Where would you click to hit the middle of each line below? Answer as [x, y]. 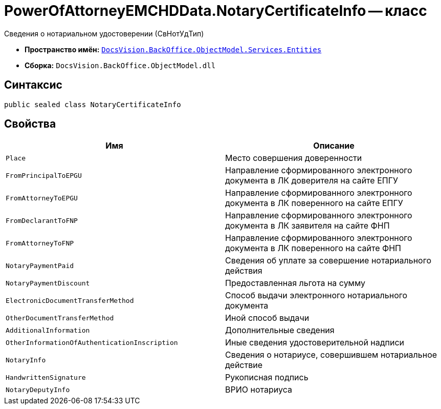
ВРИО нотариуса [259, 390]
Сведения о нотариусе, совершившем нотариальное [331, 355]
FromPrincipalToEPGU [44, 175]
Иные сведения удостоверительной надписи [315, 343]
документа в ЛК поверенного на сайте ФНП [313, 248]
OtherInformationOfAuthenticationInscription [92, 342]
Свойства [30, 124]
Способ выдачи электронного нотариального [316, 295]
